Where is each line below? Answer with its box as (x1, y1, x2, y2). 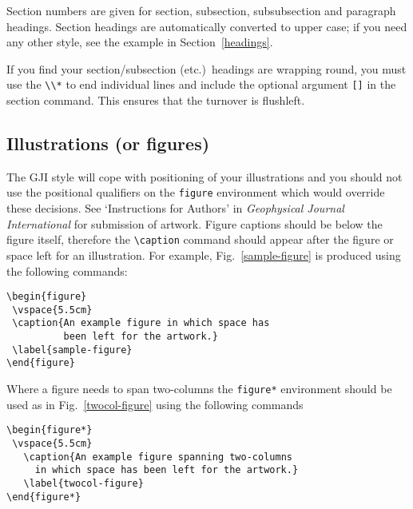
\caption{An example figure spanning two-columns (23, 451, 292, 463)
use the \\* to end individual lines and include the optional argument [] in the (6, 76, 396, 93)
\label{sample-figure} (12, 344, 133, 356)
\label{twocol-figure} (23, 477, 144, 489)
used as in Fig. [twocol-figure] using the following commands (6, 396, 304, 412)
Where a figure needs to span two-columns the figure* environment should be (6, 380, 392, 397)
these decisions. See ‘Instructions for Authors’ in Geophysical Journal (6, 200, 344, 217)
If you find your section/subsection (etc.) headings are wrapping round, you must (6, 60, 407, 77)
